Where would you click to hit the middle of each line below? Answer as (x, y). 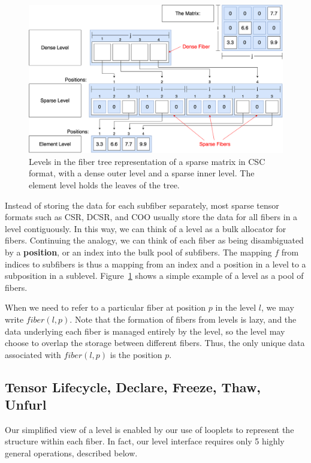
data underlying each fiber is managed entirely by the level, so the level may (145, 331)
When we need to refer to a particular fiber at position (105, 307)
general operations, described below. (71, 453)
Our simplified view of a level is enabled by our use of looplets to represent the (150, 429)
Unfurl (26, 405)
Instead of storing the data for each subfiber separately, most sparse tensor (142, 205)
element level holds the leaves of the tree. (104, 184)
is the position (136, 354)
